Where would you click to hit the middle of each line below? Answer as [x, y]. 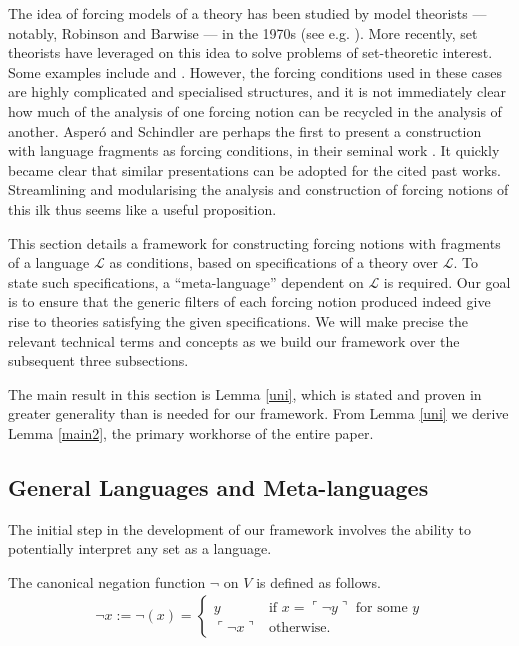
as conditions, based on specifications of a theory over [274, 262]
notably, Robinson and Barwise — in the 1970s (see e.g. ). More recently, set [243, 32]
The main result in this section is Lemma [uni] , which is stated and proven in [245, 393]
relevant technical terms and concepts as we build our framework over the [234, 340]
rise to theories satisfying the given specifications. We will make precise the [238, 320]
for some [381, 608]
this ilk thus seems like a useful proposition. [142, 208]
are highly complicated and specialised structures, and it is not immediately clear [257, 91]
